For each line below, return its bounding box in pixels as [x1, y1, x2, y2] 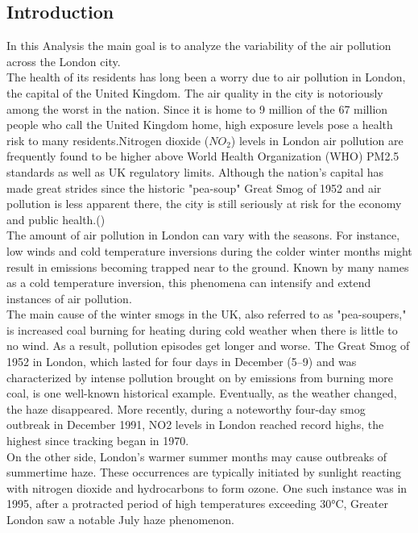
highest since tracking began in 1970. [6, 432, 189, 449]
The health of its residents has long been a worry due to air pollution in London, [6, 69, 406, 85]
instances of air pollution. [6, 289, 132, 306]
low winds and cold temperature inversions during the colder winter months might [6, 242, 412, 259]
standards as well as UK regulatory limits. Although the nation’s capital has [6, 163, 384, 180]
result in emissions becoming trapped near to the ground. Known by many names [6, 258, 409, 275]
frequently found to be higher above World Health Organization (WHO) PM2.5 [6, 148, 399, 164]
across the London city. [6, 52, 121, 69]
